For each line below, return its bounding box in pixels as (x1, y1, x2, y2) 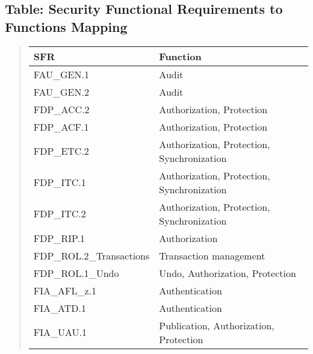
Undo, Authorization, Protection (159, 265, 296, 280)
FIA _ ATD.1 (33, 300, 86, 315)
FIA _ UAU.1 (33, 325, 87, 340)
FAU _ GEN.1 (33, 67, 89, 81)
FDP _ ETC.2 (33, 144, 89, 158)
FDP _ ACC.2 (33, 102, 90, 116)
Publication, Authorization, (159, 318, 274, 332)
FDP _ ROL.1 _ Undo (33, 265, 119, 280)
